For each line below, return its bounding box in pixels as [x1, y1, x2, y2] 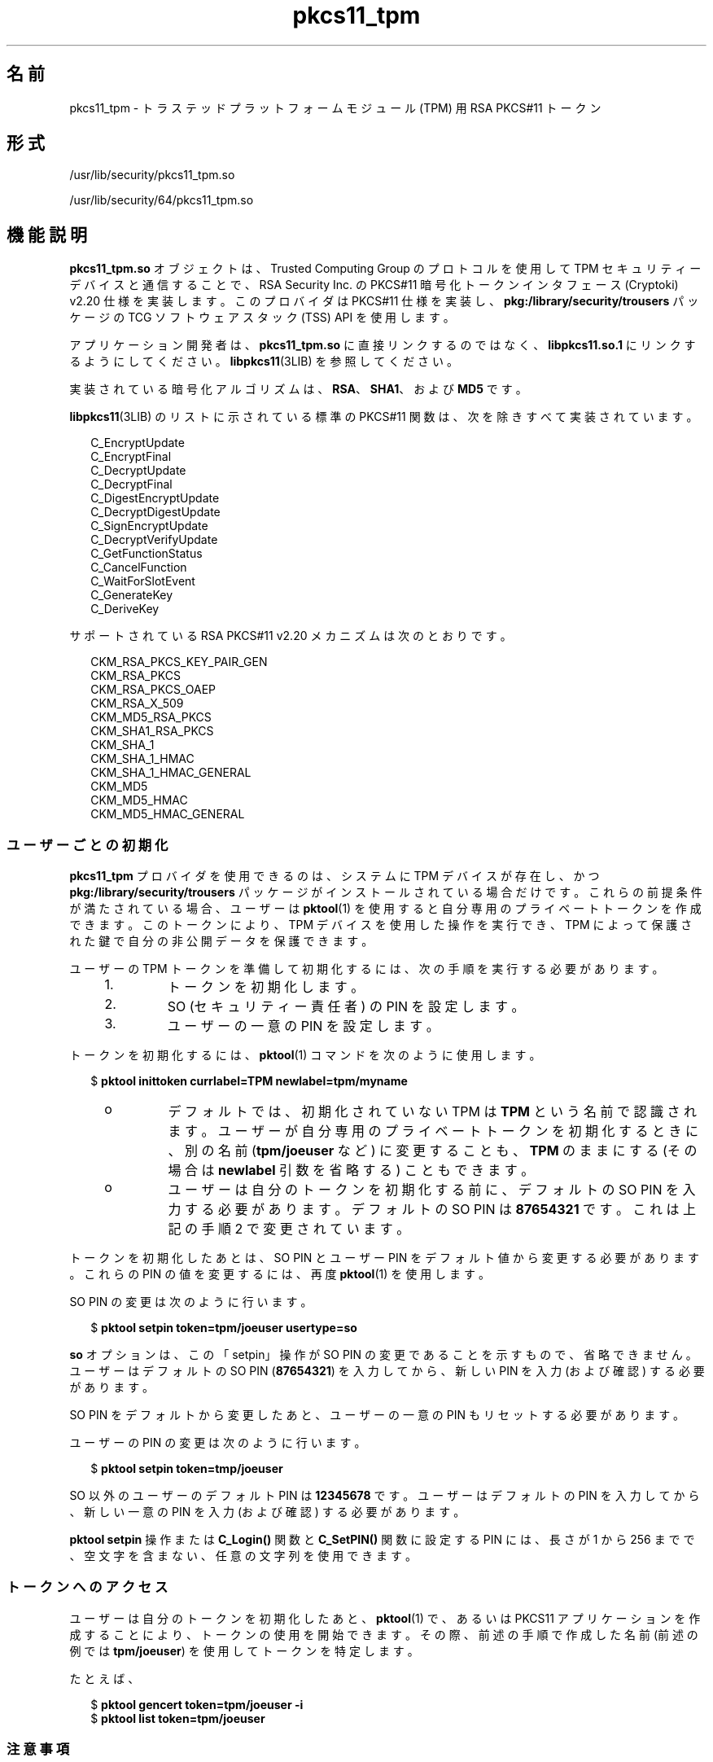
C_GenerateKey [90, 588, 173, 603]
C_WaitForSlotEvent [90, 574, 195, 589]
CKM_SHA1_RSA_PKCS [90, 724, 214, 739]
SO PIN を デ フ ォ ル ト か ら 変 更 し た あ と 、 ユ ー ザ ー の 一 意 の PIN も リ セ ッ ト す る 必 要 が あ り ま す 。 [69, 1408, 685, 1422]
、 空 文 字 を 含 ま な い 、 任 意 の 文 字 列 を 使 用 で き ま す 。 [69, 1549, 417, 1563]
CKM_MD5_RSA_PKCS [90, 710, 212, 725]
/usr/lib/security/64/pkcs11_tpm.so [69, 193, 254, 208]
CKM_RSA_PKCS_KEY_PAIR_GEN [90, 655, 268, 669]
